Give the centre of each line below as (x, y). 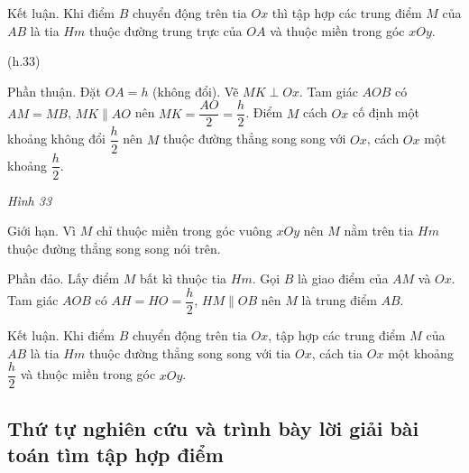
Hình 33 (30, 200)
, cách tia (337, 352)
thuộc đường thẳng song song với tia (190, 352)
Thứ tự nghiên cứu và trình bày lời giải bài (213, 427)
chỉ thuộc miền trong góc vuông (184, 231)
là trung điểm (339, 300)
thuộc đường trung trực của (166, 30)
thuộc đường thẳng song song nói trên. (114, 248)
